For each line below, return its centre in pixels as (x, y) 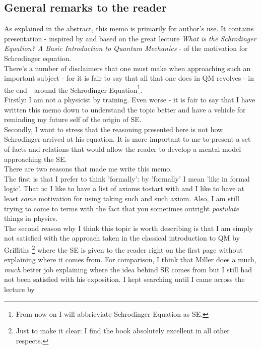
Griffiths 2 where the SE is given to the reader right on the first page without (123, 249)
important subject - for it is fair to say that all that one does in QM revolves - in (129, 78)
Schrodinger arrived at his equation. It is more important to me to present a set (127, 139)
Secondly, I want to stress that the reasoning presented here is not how (114, 129)
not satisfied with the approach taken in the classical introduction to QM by (122, 238)
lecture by (19, 289)
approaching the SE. (36, 159)
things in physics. (31, 218)
